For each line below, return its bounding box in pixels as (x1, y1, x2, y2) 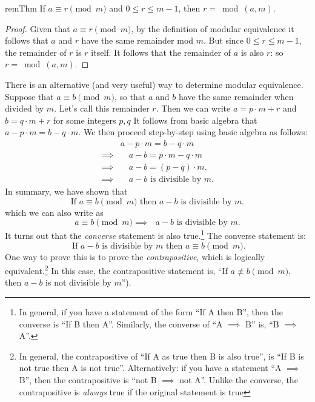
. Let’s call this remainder (54, 102, 150, 115)
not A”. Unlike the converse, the (179, 373, 298, 386)
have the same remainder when (179, 90, 294, 102)
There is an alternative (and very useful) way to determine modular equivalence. (5, 78, 303, 90)
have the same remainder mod (81, 34, 194, 47)
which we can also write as (5, 206, 104, 218)
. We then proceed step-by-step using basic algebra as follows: (78, 126, 308, 138)
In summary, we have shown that (5, 185, 128, 198)
